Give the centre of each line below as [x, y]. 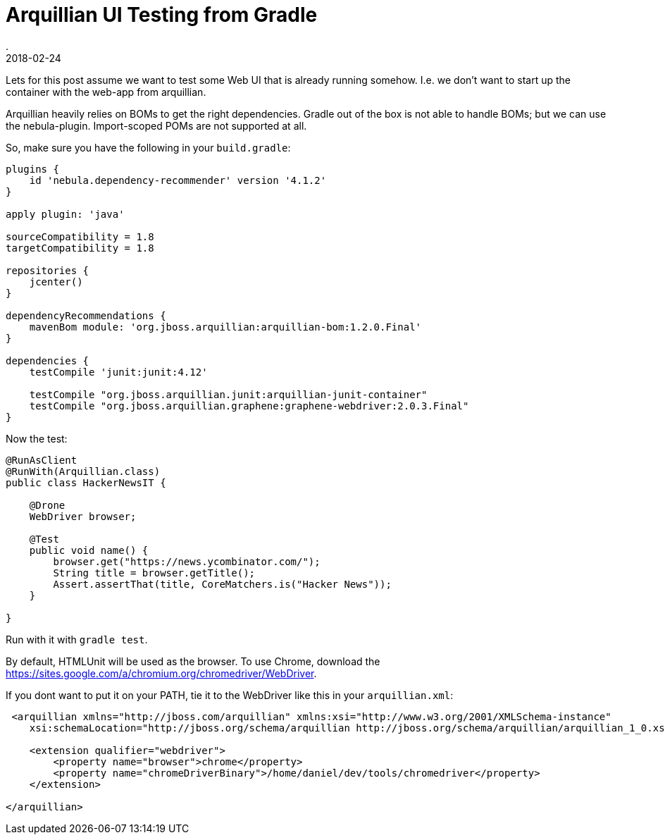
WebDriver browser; [83, 516]
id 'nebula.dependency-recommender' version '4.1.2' [178, 180]
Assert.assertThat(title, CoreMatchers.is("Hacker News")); [222, 584]
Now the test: [37, 438]
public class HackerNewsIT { [86, 482]
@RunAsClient [42, 460]
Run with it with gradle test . [77, 639]
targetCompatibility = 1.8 [80, 248]
